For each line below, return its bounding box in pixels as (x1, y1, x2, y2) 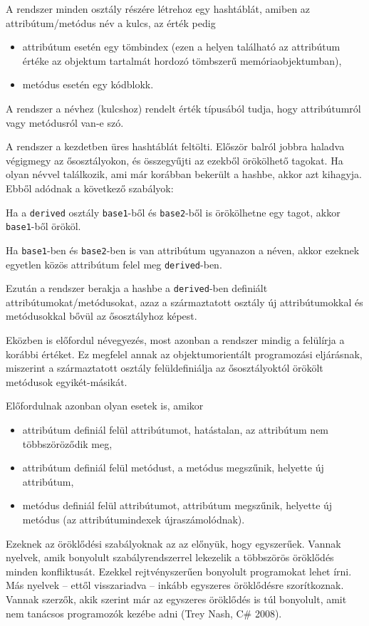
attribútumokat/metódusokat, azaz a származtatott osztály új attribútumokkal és (6, 294, 363, 309)
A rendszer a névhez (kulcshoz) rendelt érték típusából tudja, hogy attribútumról (6, 100, 361, 115)
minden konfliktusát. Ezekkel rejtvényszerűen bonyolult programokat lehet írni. (6, 563, 352, 578)
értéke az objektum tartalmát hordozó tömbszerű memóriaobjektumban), (22, 53, 342, 68)
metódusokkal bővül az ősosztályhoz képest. (6, 308, 197, 323)
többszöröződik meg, (22, 436, 113, 451)
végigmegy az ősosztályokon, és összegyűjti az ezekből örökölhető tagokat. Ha (6, 152, 343, 167)
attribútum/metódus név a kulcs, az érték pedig (6, 15, 216, 30)
